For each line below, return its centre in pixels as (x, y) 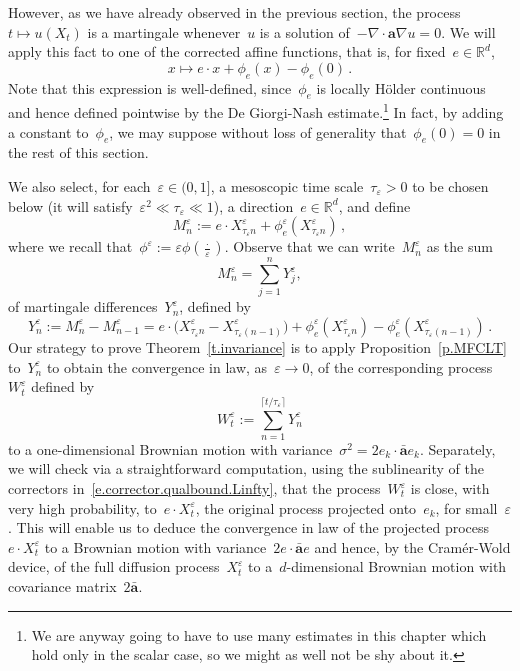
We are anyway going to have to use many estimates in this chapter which (259, 634)
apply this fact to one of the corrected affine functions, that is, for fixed (227, 51)
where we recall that (70, 246)
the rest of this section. (78, 152)
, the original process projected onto (306, 507)
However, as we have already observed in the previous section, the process (234, 12)
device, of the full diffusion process (114, 566)
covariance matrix (62, 585)
